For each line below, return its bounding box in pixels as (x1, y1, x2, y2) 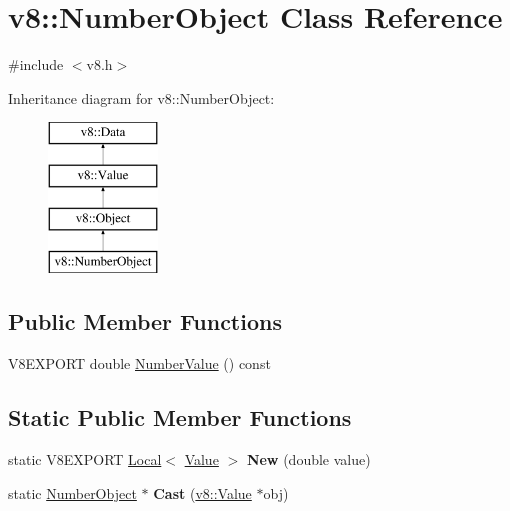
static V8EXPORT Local (8, 449, 162, 470)
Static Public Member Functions (8, 402, 352, 433)
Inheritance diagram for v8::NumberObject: (8, 87, 275, 108)
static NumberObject (8, 482, 137, 503)
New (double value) (246, 449, 371, 470)
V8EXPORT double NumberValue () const (8, 353, 271, 374)
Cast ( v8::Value (153, 482, 252, 503)
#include (8, 54, 64, 75)
